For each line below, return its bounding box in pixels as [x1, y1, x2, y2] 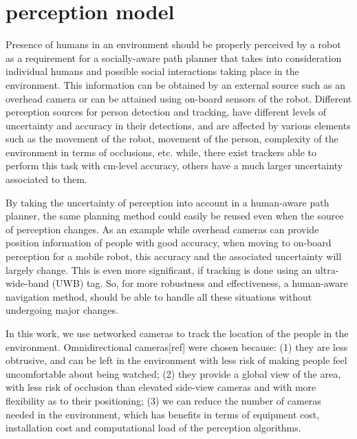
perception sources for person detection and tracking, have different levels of [6, 105, 327, 119]
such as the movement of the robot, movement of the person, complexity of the [6, 131, 338, 146]
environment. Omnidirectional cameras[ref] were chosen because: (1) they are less [6, 339, 348, 354]
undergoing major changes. [6, 303, 118, 317]
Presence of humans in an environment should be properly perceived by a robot [6, 37, 341, 52]
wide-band [6, 276, 50, 290]
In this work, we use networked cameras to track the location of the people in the [6, 326, 349, 340]
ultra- [315, 262, 339, 277]
